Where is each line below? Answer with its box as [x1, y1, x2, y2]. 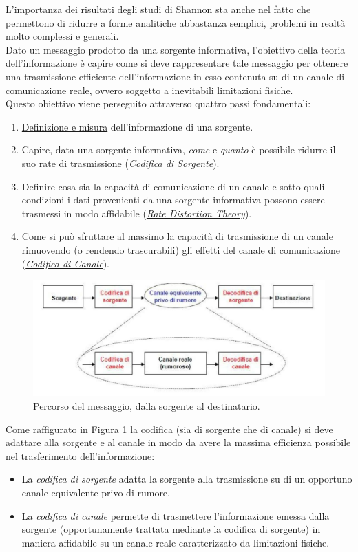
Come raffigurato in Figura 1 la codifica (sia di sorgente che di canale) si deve [6, 421, 333, 436]
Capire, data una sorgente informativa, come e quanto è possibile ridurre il [21, 142, 336, 157]
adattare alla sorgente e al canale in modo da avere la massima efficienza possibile [6, 435, 351, 450]
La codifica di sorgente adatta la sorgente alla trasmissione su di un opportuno [21, 472, 352, 486]
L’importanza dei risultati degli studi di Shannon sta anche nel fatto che [6, 2, 311, 16]
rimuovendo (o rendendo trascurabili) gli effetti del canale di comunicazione [21, 242, 341, 256]
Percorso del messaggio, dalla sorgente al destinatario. [33, 399, 260, 413]
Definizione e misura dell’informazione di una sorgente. [21, 119, 253, 133]
